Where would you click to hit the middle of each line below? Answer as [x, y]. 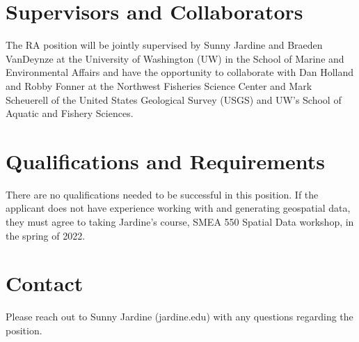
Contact [45, 283]
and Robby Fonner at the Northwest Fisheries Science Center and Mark [159, 85]
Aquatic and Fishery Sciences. [70, 113]
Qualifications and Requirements [166, 161]
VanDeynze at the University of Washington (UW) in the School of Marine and [175, 58]
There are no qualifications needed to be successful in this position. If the [162, 194]
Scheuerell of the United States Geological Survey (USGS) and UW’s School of [174, 99]
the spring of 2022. [46, 235]
